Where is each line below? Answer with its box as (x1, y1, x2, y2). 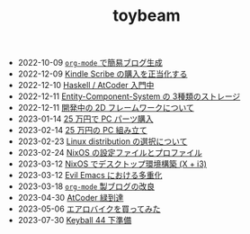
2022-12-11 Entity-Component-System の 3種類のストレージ (17, 91, 241, 102)
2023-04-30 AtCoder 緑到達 (17, 193, 124, 203)
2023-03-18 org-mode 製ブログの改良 (17, 181, 156, 192)
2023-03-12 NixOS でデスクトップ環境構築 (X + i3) (17, 158, 207, 169)
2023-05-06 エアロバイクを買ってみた (17, 203, 161, 214)
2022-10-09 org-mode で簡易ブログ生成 (17, 58, 164, 68)
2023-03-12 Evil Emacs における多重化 (17, 170, 163, 181)
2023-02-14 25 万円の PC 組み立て (17, 125, 148, 136)
